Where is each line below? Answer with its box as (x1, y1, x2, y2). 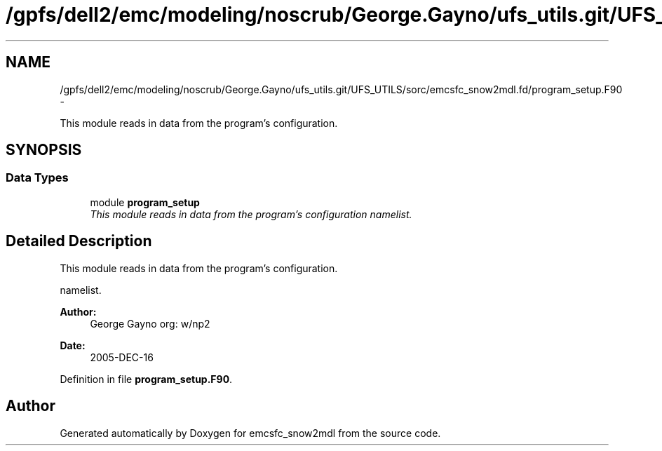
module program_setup (90, 196, 200, 208)
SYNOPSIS (6, 141, 82, 159)
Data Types (6, 170, 69, 185)
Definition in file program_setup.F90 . (60, 372, 233, 385)
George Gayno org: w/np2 (90, 317, 210, 330)
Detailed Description (6, 232, 152, 250)
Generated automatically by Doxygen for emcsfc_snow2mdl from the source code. (60, 426, 441, 439)
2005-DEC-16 (90, 351, 154, 363)
